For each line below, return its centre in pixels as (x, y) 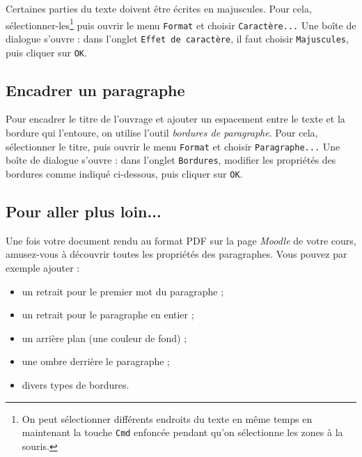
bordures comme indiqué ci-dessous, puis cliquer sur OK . (124, 173)
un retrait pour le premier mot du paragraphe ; (123, 291)
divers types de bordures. (76, 384)
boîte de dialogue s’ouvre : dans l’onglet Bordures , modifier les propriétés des (171, 160)
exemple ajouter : (43, 267)
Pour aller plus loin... (84, 211)
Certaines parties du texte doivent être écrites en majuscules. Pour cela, (159, 8)
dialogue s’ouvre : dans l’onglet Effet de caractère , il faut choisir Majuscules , (177, 38)
